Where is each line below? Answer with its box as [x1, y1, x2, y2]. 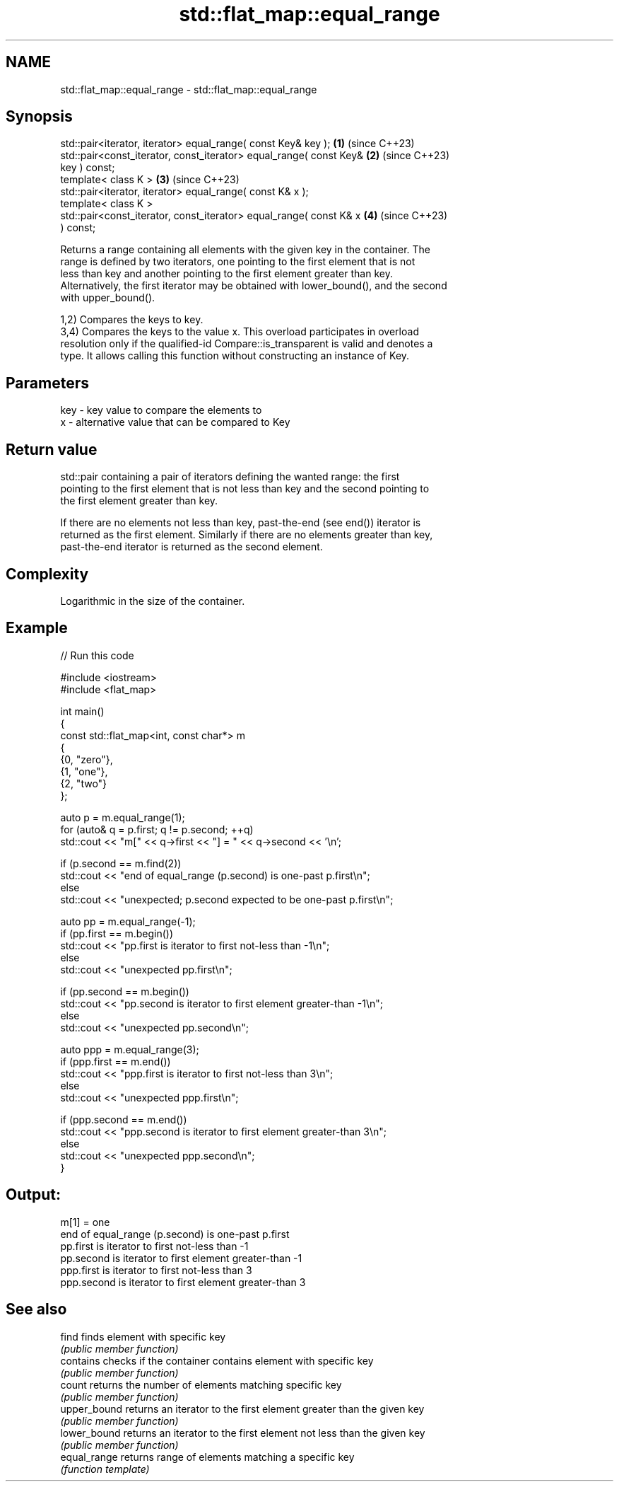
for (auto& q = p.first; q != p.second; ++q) [60, 823, 254, 835]
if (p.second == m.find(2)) [60, 857, 182, 869]
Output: [6, 1186, 61, 1204]
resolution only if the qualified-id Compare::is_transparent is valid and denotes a [60, 337, 433, 350]
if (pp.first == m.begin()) [60, 927, 173, 939]
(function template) [60, 1462, 150, 1475]
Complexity [6, 565, 89, 583]
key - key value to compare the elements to [60, 404, 262, 417]
